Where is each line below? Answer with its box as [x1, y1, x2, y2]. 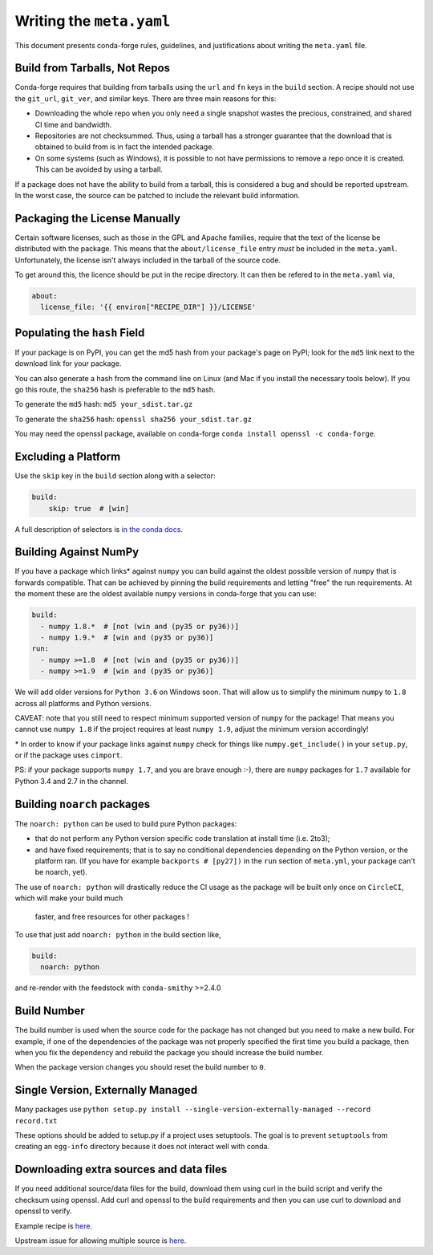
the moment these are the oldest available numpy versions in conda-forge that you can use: [14, 589, 317, 599]
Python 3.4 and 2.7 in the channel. [14, 776, 128, 786]
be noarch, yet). [34, 867, 88, 877]
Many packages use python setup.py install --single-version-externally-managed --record [14, 1104, 371, 1115]
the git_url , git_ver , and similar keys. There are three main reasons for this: [14, 93, 277, 104]
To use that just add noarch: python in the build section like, [14, 929, 221, 939]
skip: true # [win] [48, 504, 130, 513]
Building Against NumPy [14, 546, 140, 559]
